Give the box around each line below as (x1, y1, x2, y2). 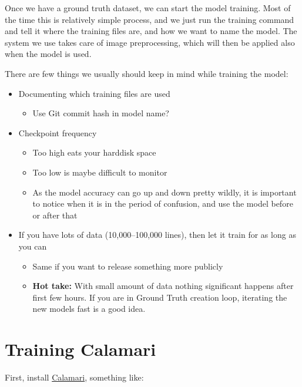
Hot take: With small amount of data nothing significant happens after (32, 280, 294, 292)
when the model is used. (5, 48, 92, 60)
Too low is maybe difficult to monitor (32, 166, 167, 178)
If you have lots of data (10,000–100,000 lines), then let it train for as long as (18, 228, 296, 241)
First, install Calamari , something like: (5, 371, 144, 383)
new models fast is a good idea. (32, 302, 146, 315)
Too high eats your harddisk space (32, 146, 156, 159)
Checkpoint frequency (18, 126, 97, 139)
